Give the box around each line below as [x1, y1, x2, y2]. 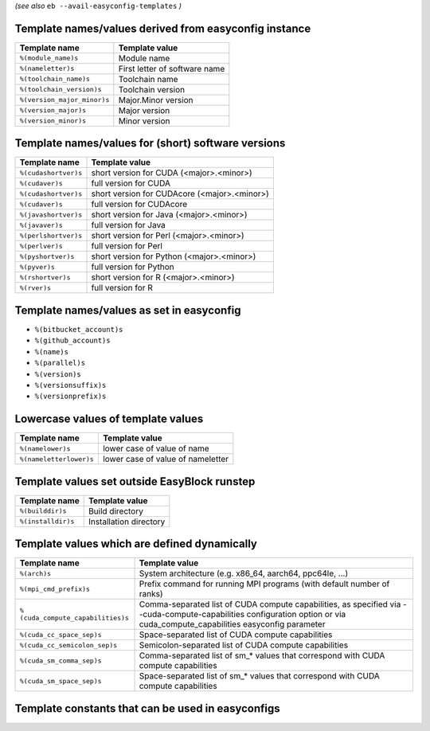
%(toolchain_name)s [19, 75, 91, 84]
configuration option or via [246, 609, 346, 620]
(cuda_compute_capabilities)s [19, 614, 129, 623]
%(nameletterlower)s [19, 455, 95, 463]
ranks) [139, 588, 163, 600]
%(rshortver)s [19, 273, 71, 282]
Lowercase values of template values [14, 412, 204, 426]
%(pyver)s [19, 263, 56, 271]
